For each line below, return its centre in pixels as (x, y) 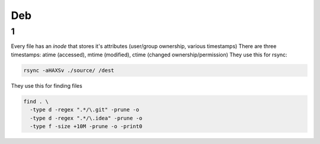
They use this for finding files (47, 85)
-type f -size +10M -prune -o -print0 (86, 126)
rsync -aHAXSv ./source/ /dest (69, 70)
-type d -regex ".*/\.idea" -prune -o (86, 118)
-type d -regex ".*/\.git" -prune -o (84, 110)
